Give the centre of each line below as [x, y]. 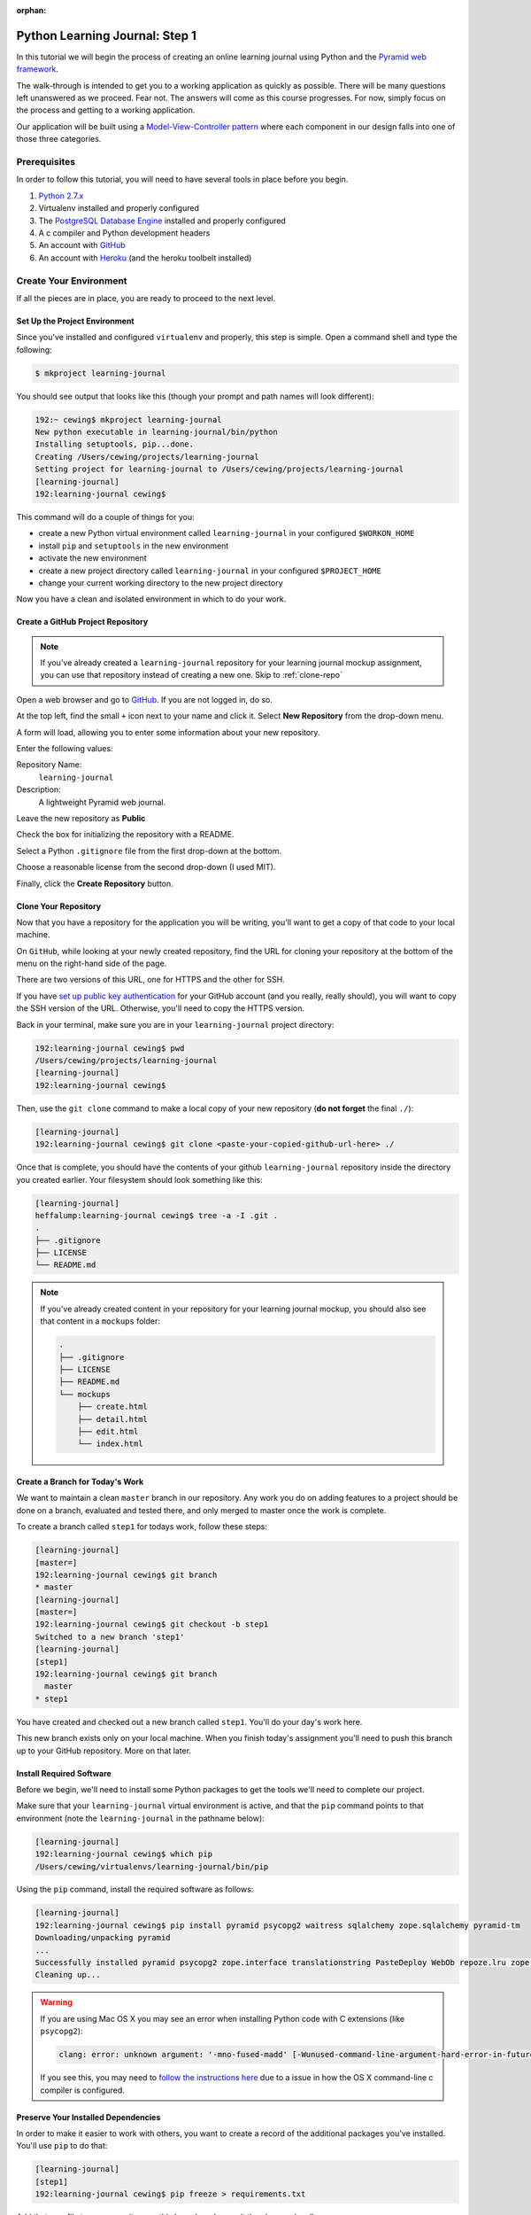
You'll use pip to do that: [62, 2146]
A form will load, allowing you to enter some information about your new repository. [168, 732]
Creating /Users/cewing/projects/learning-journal [147, 457]
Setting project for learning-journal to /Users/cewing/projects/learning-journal [219, 469]
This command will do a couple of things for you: [105, 517]
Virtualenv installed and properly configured [119, 208]
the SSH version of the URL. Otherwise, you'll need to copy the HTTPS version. [161, 1008]
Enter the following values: [65, 749]
